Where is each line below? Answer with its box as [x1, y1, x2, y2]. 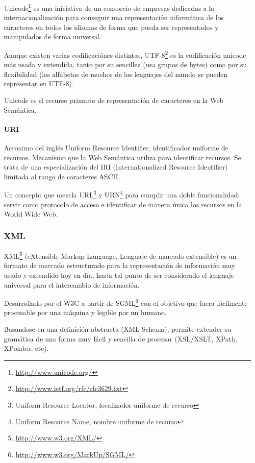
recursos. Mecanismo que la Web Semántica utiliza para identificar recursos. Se [4, 152, 241, 162]
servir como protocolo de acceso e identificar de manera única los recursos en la [4, 199, 242, 209]
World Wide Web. [4, 209, 58, 219]
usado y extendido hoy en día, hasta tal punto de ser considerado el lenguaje [4, 269, 234, 280]
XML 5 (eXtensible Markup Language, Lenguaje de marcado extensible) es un [4, 249, 237, 261]
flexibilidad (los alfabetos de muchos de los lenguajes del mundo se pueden [4, 69, 228, 79]
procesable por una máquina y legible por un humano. [4, 307, 167, 317]
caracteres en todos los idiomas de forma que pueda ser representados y [4, 22, 219, 32]
